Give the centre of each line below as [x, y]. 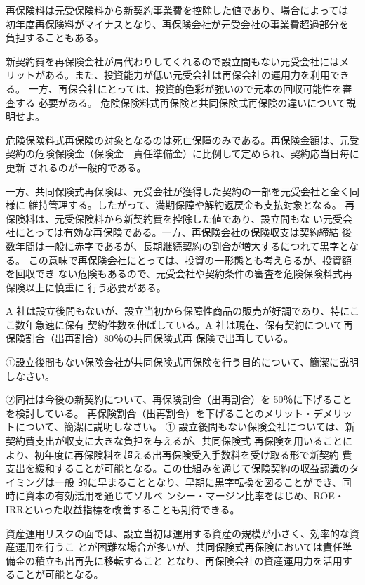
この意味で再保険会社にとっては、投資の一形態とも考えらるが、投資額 [190, 259]
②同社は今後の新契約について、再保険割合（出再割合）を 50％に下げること [179, 399]
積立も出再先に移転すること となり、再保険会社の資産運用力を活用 [188, 560]
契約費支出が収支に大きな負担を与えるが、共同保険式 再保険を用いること [174, 441]
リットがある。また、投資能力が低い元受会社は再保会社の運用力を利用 [168, 75]
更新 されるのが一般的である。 [76, 167]
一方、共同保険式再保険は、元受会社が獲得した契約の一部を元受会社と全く [178, 191]
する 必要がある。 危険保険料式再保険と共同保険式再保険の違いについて [180, 102]
